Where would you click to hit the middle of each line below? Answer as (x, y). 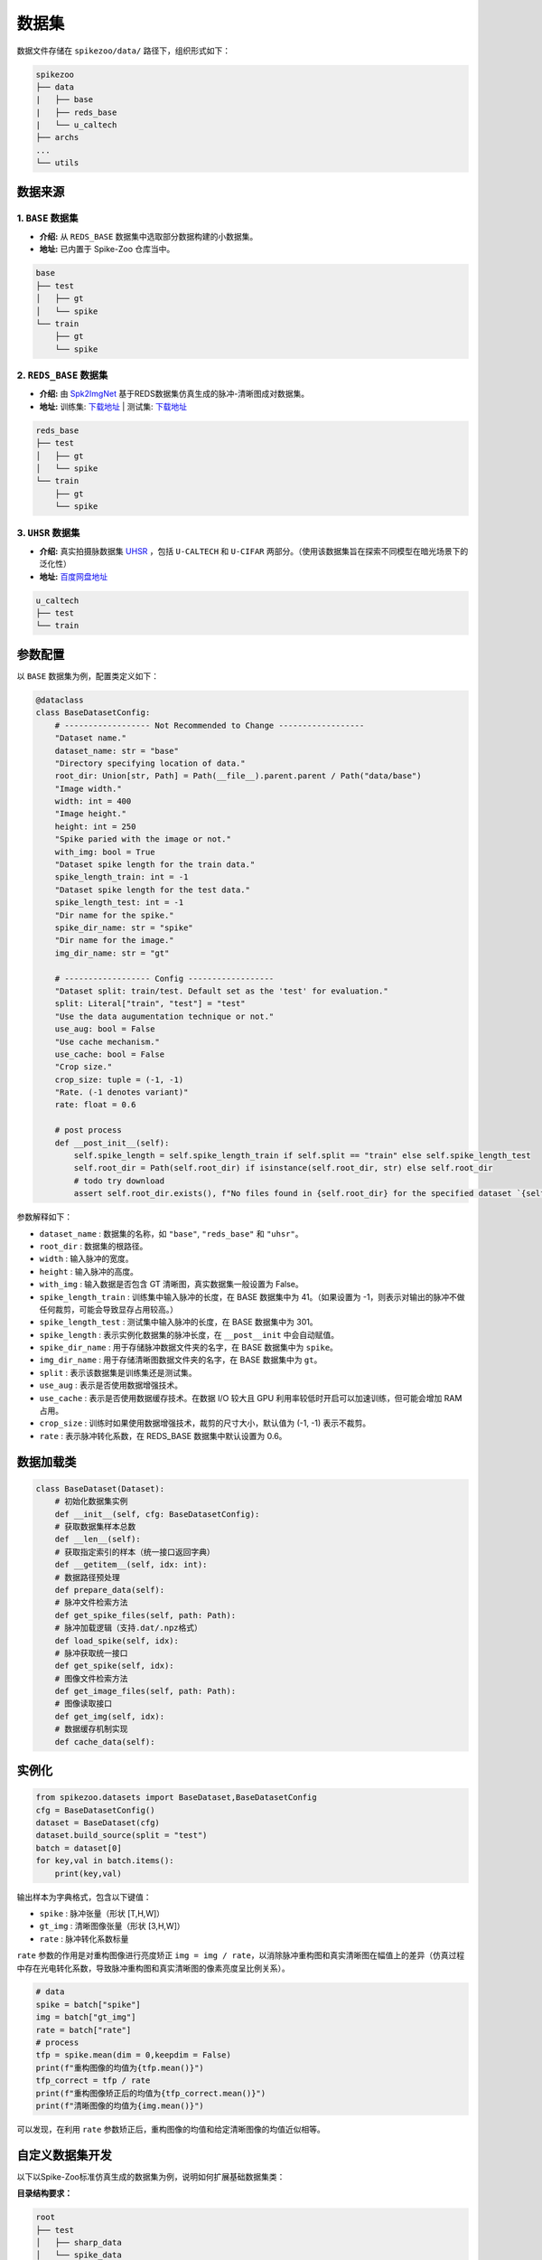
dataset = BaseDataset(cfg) (98, 1823)
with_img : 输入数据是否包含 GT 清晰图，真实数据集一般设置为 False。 (171, 1285)
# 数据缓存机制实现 (91, 1729)
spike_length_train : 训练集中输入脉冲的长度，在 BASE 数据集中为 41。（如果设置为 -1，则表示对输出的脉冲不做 (252, 1296)
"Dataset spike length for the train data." (155, 865)
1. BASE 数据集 (47, 218)
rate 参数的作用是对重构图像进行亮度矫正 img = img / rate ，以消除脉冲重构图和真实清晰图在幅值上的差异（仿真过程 (241, 1955)
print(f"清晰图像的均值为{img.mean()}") (120, 2106)
